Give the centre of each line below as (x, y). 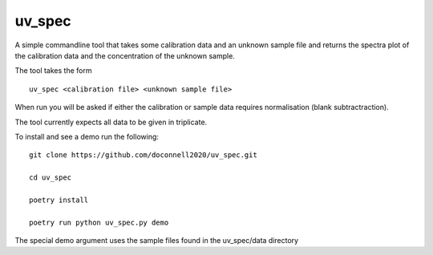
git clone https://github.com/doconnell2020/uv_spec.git (144, 155)
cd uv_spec (51, 178)
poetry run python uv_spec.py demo (99, 222)
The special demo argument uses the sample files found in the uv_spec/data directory (157, 241)
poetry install (59, 200)
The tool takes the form (53, 71)
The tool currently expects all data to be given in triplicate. (111, 122)
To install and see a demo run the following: (87, 136)
